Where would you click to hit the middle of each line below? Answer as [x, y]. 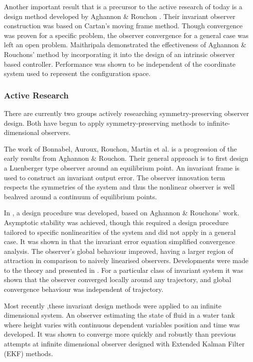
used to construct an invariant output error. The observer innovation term [115, 177]
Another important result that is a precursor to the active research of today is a [123, 6]
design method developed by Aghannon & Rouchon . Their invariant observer [120, 16]
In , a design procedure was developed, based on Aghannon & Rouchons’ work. [122, 213]
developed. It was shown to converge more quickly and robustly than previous [120, 334]
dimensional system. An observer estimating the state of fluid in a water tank [119, 315]
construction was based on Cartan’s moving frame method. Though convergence [123, 26]
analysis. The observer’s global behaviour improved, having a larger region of [119, 251]
